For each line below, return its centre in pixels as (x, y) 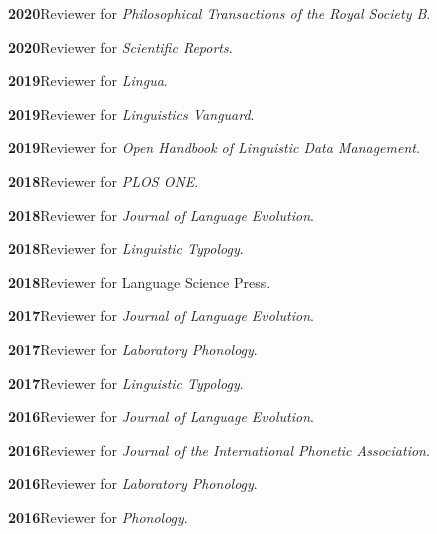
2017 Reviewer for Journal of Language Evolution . (161, 315)
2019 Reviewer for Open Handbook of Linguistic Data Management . (214, 147)
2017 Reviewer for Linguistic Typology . (126, 382)
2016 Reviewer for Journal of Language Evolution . (161, 416)
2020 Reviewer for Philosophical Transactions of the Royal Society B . (219, 13)
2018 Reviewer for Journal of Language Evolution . (161, 214)
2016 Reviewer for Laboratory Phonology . (133, 483)
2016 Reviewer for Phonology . (98, 516)
